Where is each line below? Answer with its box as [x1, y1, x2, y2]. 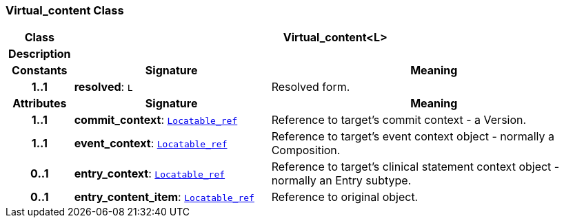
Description [8, 47, 71, 61]
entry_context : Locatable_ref [74, 167, 225, 181]
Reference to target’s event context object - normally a [271, 129, 554, 144]
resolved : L [74, 80, 133, 94]
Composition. [271, 143, 341, 158]
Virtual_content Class [6, 3, 124, 17]
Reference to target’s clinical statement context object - [271, 160, 560, 174]
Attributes [12, 96, 67, 111]
